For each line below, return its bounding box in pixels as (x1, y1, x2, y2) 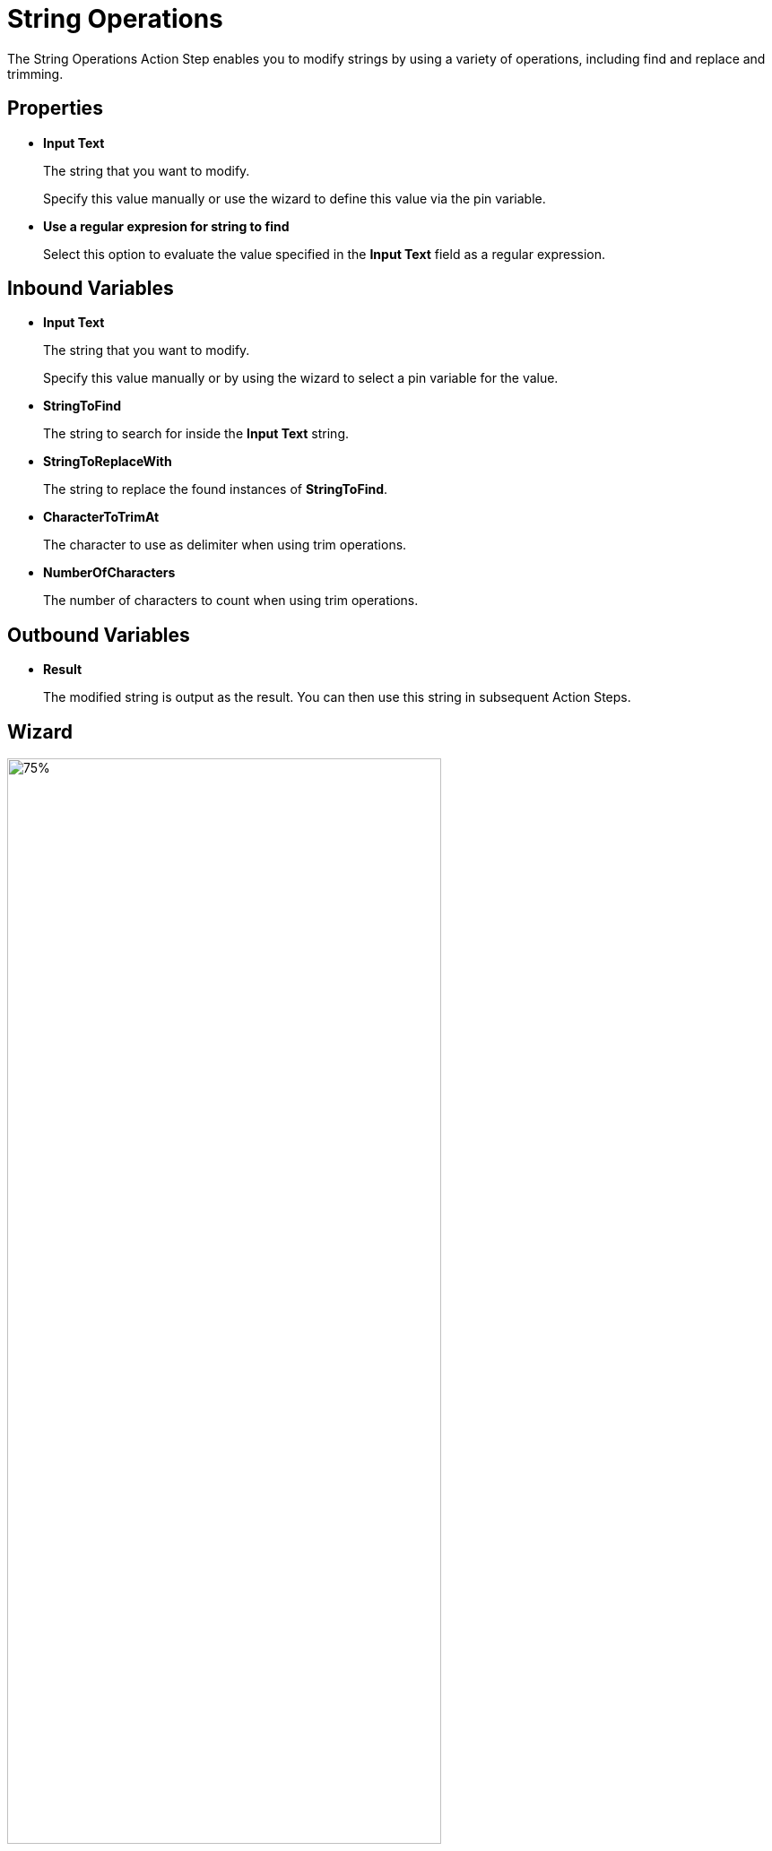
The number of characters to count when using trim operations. (43, 592, 419, 609)
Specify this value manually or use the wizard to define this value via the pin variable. (43, 190, 546, 206)
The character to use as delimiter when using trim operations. (43, 537, 407, 553)
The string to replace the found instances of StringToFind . (43, 481, 388, 497)
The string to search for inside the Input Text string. (43, 426, 350, 442)
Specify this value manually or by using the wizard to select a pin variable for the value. (43, 370, 559, 386)
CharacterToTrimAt (43, 509, 160, 525)
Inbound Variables (7, 277, 174, 300)
